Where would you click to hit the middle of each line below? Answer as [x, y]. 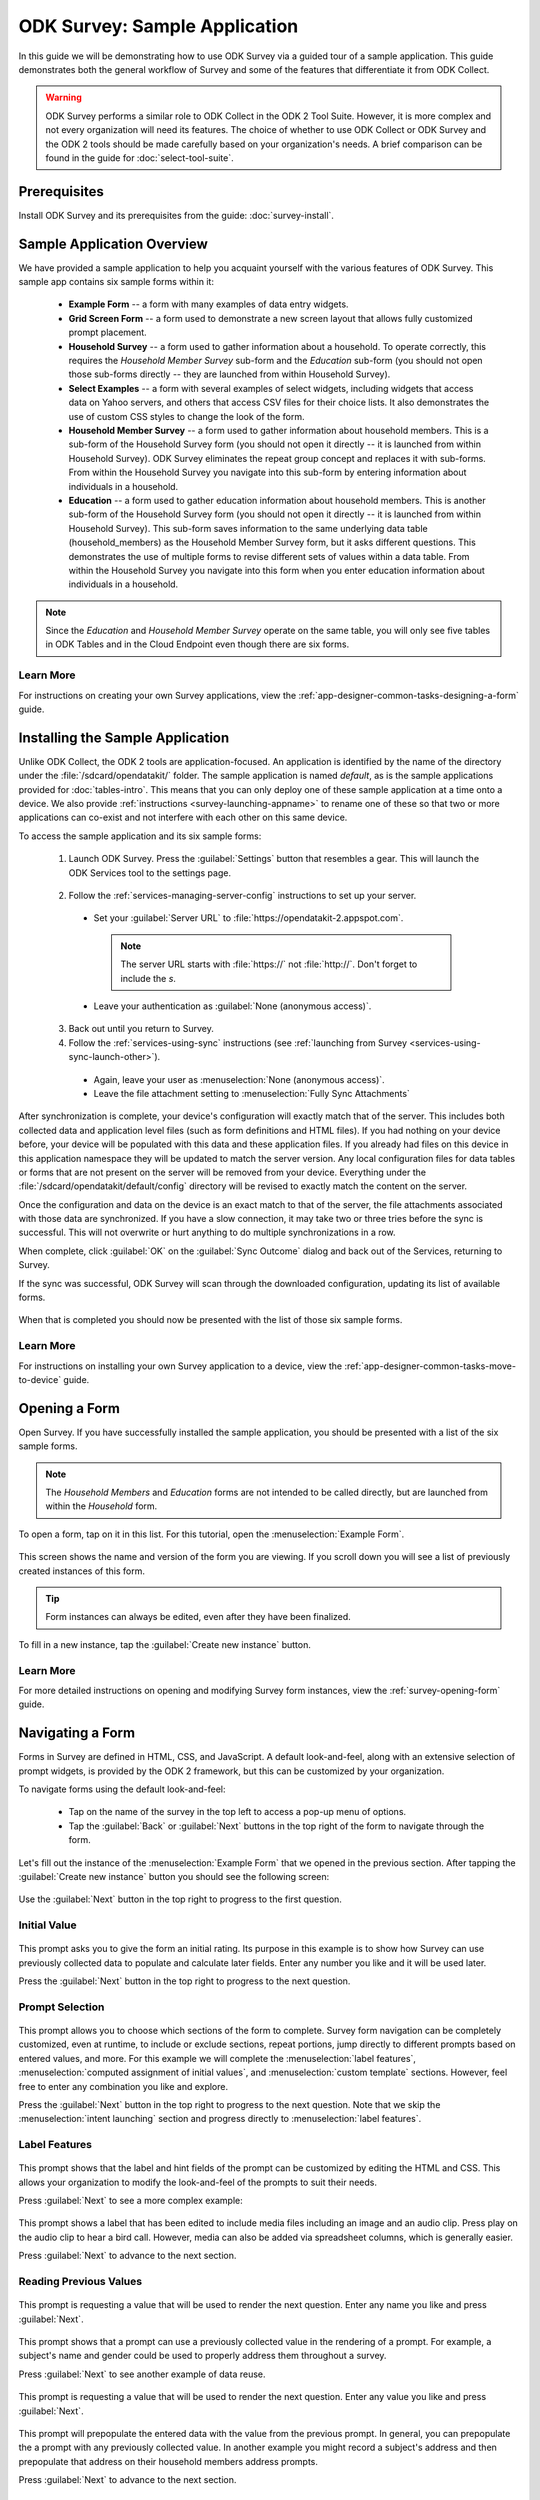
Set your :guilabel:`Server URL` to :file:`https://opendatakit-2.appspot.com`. [248, 918]
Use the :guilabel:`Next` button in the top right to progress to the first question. [180, 1899]
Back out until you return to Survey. [141, 1029]
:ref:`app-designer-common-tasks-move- [430, 1366]
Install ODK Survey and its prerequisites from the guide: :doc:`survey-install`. [176, 215]
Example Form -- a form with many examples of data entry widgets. [208, 304]
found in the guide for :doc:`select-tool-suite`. [139, 157]
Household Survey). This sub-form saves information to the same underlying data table [248, 528]
